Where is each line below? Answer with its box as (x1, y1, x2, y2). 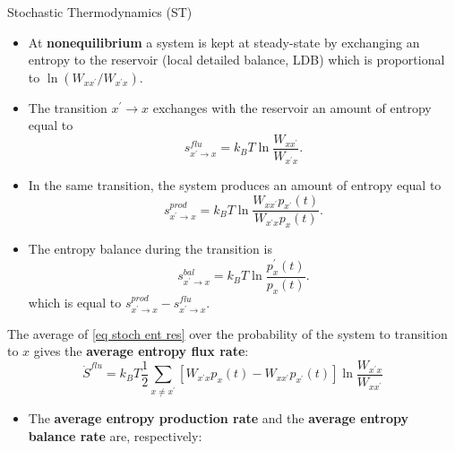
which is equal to (28, 292, 122, 311)
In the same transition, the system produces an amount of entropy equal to (28, 176, 442, 195)
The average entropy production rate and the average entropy (28, 409, 408, 428)
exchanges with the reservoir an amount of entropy (152, 98, 432, 117)
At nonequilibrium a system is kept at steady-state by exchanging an (28, 32, 420, 51)
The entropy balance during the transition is (28, 239, 272, 258)
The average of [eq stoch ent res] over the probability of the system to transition (7, 324, 448, 343)
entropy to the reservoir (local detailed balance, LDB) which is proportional (28, 50, 445, 69)
